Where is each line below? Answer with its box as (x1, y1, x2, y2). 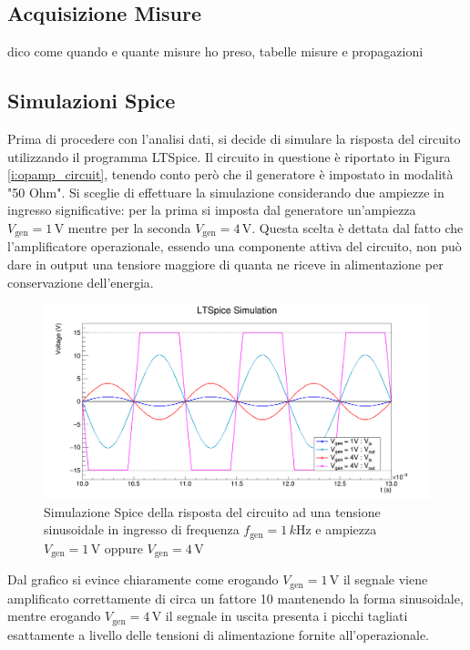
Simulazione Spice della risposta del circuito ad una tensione (44, 502, 381, 521)
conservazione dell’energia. (7, 272, 154, 291)
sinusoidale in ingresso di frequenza (44, 520, 240, 539)
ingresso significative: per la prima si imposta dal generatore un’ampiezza (7, 200, 416, 219)
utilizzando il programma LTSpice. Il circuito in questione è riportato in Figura (7, 147, 451, 166)
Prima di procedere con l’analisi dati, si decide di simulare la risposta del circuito (7, 129, 461, 147)
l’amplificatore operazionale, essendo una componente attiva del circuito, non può (7, 237, 462, 256)
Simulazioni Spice (7, 86, 176, 115)
